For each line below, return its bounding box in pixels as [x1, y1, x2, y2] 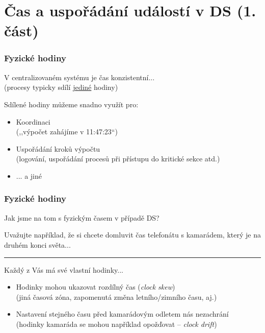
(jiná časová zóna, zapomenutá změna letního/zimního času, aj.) [16, 291, 217, 302]
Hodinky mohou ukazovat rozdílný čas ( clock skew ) [16, 281, 175, 292]
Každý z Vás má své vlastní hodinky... [4, 264, 123, 275]
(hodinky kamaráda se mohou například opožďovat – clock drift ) [16, 318, 217, 329]
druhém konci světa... [4, 239, 71, 250]
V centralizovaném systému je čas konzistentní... [4, 72, 155, 82]
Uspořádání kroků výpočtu [16, 143, 100, 154]
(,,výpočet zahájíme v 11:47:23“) [16, 126, 118, 137]
